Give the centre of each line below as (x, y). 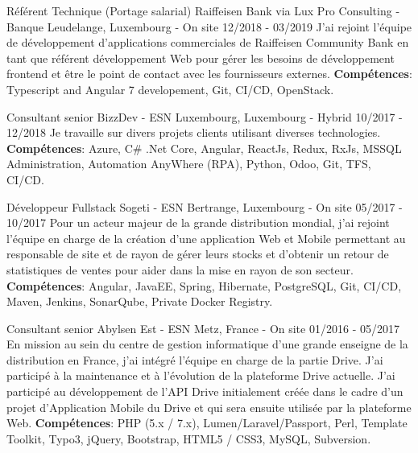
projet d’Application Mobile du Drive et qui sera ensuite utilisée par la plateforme (209, 407)
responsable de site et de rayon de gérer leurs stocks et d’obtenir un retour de (198, 254)
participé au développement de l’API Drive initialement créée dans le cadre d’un (205, 391)
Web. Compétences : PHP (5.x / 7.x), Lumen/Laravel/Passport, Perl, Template (207, 423)
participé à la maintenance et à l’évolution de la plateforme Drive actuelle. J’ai (201, 375)
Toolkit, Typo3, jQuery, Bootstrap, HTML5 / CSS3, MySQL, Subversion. (189, 438)
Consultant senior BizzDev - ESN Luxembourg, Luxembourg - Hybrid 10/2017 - (205, 116)
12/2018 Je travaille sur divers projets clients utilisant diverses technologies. (194, 132)
